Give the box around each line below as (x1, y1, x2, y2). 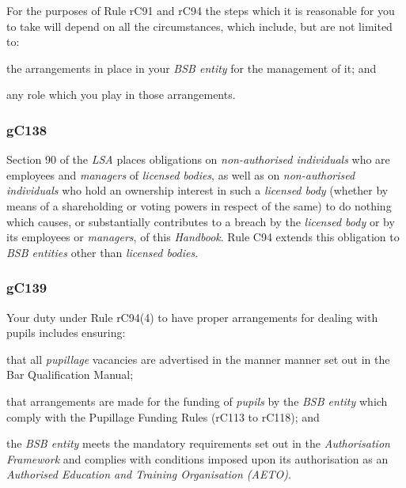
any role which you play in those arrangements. (6, 86, 236, 103)
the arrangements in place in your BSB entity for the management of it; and (6, 59, 377, 76)
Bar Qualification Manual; (6, 366, 134, 383)
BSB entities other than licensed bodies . (6, 244, 199, 260)
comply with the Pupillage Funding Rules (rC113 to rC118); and (6, 408, 320, 425)
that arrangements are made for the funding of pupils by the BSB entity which (6, 392, 388, 409)
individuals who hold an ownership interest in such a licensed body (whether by (6, 182, 389, 199)
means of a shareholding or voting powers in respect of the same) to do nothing (6, 197, 392, 214)
